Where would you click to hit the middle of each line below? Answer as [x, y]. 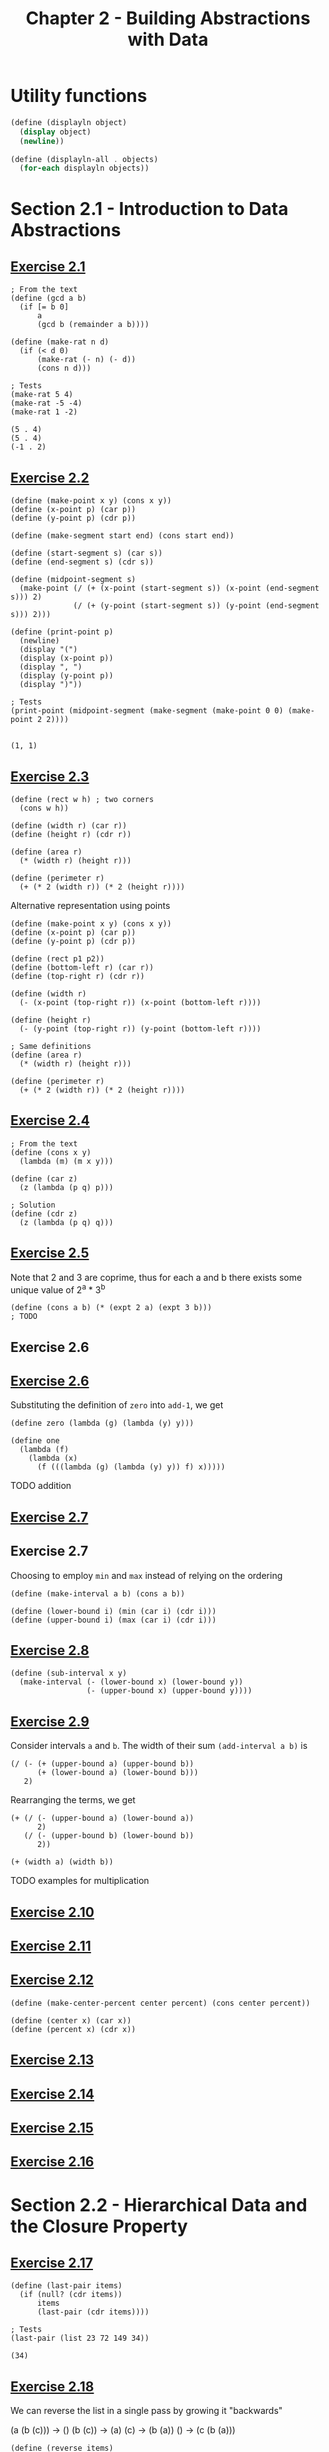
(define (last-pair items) [66, 2286]
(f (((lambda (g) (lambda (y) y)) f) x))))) [131, 1467]
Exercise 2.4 [50, 1120]
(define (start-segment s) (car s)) [86, 553]
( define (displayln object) [69, 122]
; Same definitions [51, 1046]
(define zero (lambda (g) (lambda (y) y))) [102, 1423]
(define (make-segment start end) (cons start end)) [122, 536]
